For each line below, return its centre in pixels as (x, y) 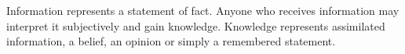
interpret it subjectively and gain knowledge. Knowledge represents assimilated (196, 25)
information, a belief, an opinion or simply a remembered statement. (171, 41)
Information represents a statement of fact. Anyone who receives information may (203, 10)
